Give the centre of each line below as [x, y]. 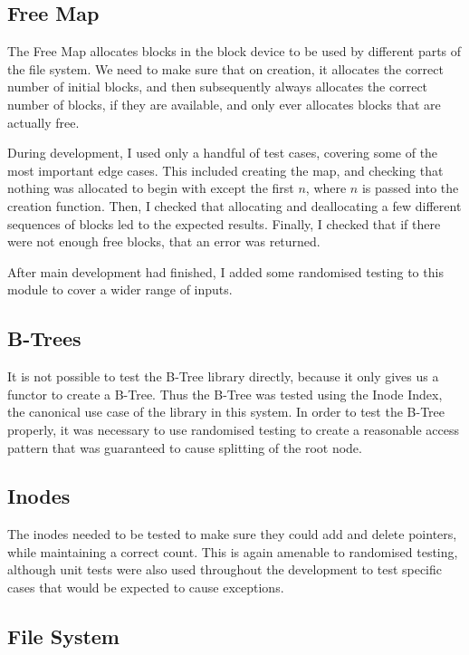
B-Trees [44, 338]
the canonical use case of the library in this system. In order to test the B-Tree [226, 412]
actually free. [43, 122]
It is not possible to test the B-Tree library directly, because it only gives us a [223, 376]
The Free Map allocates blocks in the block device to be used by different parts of [234, 51]
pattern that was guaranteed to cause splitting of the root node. [185, 447]
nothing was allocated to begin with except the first [151, 188]
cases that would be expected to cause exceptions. [146, 588]
